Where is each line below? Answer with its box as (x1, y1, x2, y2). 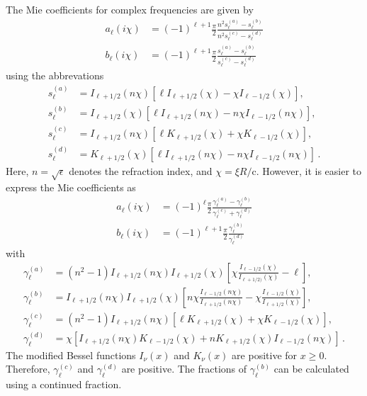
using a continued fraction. (6, 377, 122, 392)
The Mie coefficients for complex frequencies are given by (6, 2, 254, 16)
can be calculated (273, 361, 349, 376)
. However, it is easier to (256, 164, 362, 179)
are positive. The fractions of (121, 361, 247, 376)
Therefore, (6, 361, 50, 376)
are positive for (232, 347, 298, 362)
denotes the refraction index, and (69, 164, 213, 179)
